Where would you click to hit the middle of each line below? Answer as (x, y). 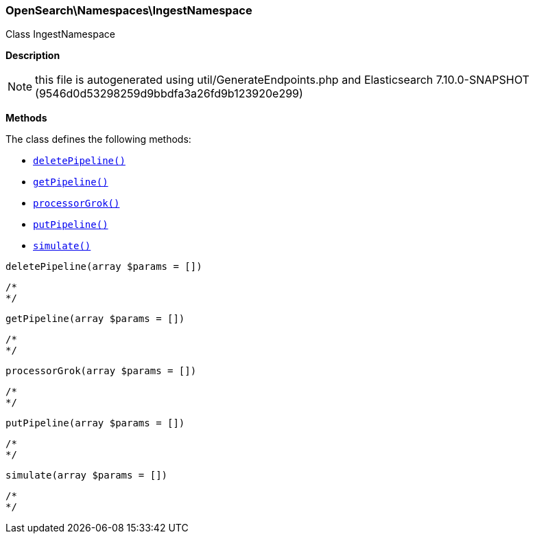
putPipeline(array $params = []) (95, 423)
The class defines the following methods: (98, 139)
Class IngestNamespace (60, 34)
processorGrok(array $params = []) (101, 371)
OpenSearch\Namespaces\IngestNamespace (129, 10)
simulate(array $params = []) (87, 475)
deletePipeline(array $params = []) (104, 267)
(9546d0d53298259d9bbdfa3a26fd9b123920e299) (169, 94)
